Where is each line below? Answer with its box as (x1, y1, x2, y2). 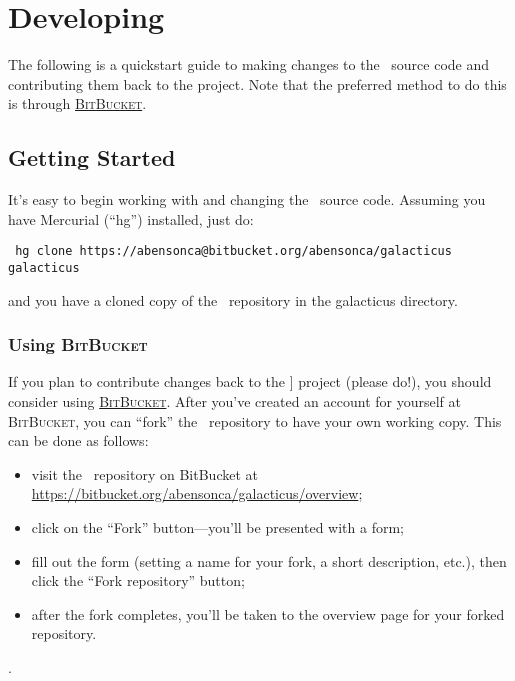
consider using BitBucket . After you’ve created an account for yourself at (8, 391, 462, 412)
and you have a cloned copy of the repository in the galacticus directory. (8, 289, 458, 310)
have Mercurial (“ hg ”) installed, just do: (8, 208, 254, 229)
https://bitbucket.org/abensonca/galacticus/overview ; (31, 483, 363, 504)
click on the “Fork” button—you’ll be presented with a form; (31, 516, 404, 537)
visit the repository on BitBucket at (31, 463, 258, 484)
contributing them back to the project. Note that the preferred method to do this (8, 73, 507, 94)
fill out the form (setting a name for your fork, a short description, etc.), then (31, 550, 507, 571)
